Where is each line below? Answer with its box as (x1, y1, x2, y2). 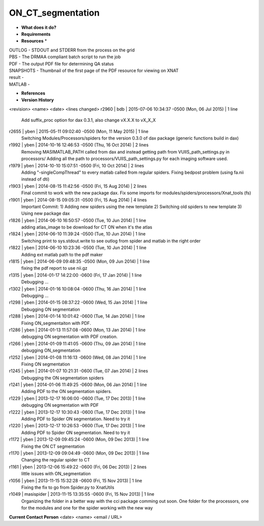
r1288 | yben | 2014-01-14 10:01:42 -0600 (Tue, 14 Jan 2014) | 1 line (9, 313, 145, 319)
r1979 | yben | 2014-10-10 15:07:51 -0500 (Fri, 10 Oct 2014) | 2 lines (9, 162, 144, 168)
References (21, 91, 45, 96)
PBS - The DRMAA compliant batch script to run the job (9, 54, 121, 60)
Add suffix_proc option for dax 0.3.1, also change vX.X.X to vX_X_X (21, 117, 156, 123)
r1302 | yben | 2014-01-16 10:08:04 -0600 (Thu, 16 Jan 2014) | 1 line (9, 286, 146, 292)
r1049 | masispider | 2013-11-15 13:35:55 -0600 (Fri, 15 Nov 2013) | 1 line (9, 491, 154, 497)
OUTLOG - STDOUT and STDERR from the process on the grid (9, 47, 135, 53)
